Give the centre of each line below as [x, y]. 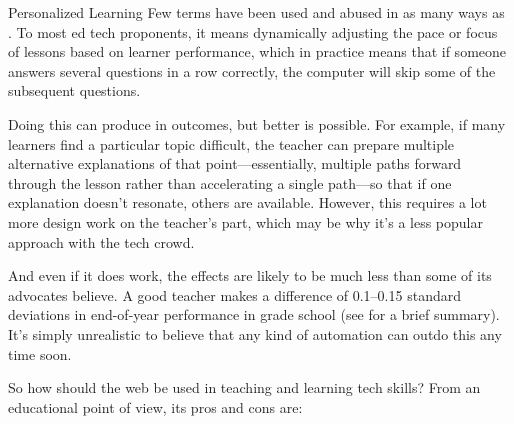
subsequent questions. [74, 90]
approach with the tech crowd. [101, 241]
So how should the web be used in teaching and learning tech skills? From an [244, 387]
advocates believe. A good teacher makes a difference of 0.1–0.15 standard [234, 294]
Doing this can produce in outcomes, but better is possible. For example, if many [257, 123]
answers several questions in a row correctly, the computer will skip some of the [252, 70]
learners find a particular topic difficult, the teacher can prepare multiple [231, 143]
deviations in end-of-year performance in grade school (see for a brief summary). [254, 314]
